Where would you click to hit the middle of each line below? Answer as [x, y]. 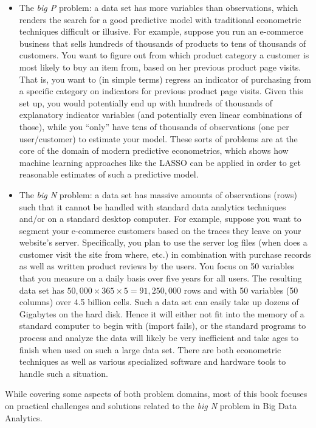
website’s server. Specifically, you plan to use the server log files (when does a [163, 242]
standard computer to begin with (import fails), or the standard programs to [163, 326]
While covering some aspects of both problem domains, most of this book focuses [156, 394]
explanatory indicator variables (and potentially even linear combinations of [160, 115]
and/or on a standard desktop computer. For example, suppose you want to [160, 219]
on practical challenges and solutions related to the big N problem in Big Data [151, 406]
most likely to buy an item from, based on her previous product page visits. [160, 67]
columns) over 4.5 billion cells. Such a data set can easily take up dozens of [159, 302]
